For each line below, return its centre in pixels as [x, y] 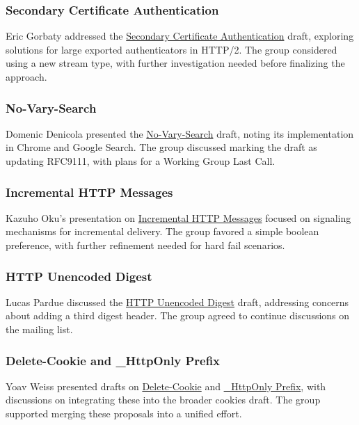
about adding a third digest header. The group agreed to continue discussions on [178, 315]
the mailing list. [39, 329]
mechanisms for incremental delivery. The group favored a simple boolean [162, 231]
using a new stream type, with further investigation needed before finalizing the [175, 63]
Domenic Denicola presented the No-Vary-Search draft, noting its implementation [180, 133]
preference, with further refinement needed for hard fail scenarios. [145, 245]
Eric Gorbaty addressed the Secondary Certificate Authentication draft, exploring [180, 36]
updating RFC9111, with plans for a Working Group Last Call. [141, 161]
